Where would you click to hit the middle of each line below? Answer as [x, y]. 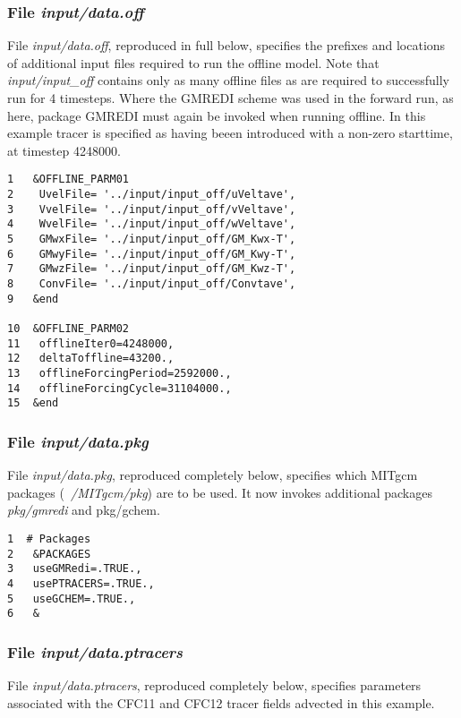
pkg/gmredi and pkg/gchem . [84, 510]
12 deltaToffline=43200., [91, 359]
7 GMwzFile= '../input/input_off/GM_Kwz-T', [152, 269]
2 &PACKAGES [49, 554]
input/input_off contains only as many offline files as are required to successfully [228, 80]
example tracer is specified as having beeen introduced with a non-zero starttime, [230, 133]
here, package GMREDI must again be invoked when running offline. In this [217, 115]
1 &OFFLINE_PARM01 [68, 179]
